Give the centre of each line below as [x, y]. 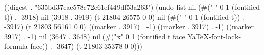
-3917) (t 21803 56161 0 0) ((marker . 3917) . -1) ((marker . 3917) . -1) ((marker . [131, 26]
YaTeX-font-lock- [214, 36]
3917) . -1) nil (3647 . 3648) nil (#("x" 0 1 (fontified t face [95, 36]
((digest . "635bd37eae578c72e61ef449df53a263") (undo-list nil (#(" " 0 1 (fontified [132, 7]
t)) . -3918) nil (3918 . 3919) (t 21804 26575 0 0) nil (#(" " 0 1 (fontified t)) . [124, 16]
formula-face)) [26, 46]
